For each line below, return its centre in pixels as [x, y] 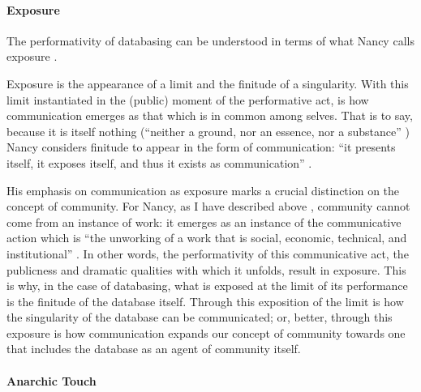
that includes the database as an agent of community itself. [154, 349]
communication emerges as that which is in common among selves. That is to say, [210, 115]
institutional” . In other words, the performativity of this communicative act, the [208, 253]
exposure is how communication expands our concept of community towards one [206, 332]
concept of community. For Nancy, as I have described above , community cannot [208, 206]
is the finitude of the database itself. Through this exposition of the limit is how [205, 301]
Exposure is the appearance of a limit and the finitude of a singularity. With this [208, 83]
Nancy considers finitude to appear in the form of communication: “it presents [201, 147]
